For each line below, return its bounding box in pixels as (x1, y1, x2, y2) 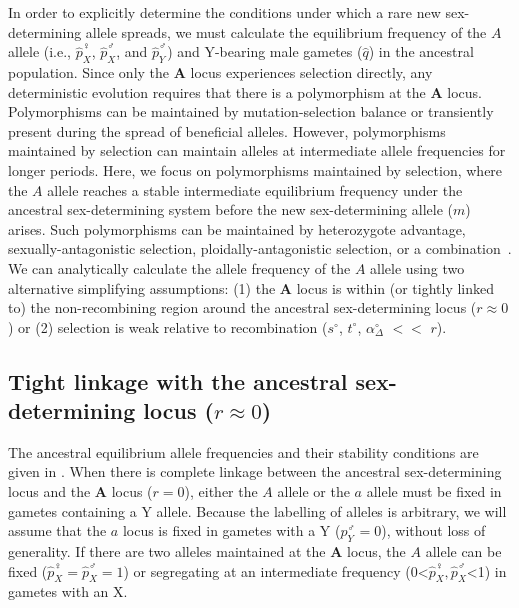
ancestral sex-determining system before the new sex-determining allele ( (8, 199, 453, 220)
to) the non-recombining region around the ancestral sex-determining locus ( (8, 297, 477, 318)
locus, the (347, 541, 406, 562)
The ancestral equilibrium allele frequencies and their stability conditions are (8, 441, 479, 462)
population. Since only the (8, 61, 170, 82)
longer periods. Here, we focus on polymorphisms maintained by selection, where (8, 159, 503, 180)
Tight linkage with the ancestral (8, 365, 348, 396)
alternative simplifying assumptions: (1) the (8, 277, 276, 298)
